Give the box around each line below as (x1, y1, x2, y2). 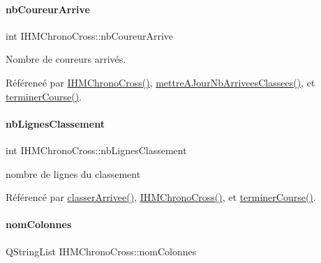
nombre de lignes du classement (6, 166, 141, 181)
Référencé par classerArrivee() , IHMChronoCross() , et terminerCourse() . (6, 190, 316, 204)
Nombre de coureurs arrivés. (6, 52, 126, 66)
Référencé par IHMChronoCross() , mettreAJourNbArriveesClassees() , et (6, 75, 315, 89)
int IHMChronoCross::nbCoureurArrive (6, 28, 173, 43)
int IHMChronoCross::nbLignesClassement (6, 142, 187, 157)
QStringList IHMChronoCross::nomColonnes (6, 243, 197, 258)
